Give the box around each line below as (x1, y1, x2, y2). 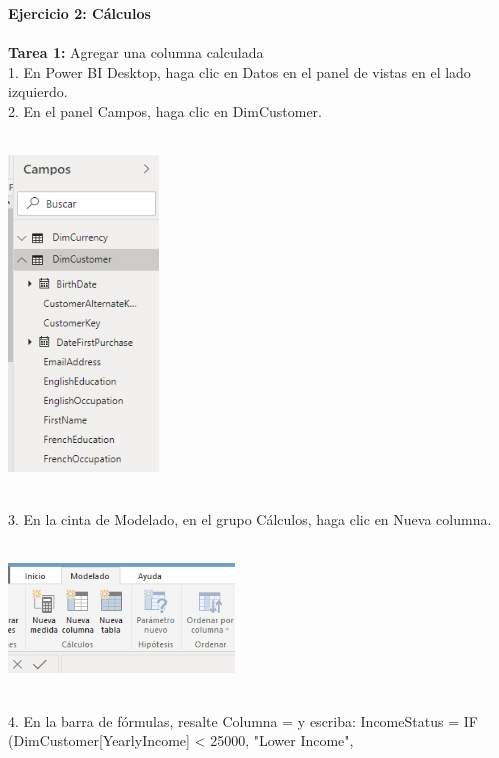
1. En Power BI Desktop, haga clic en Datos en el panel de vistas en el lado (8, 61, 471, 82)
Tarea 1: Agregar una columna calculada (8, 42, 264, 63)
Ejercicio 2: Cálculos (8, 2, 151, 23)
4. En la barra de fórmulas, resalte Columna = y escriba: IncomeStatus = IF (8, 710, 478, 731)
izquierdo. (8, 81, 68, 102)
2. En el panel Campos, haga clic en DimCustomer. (8, 100, 323, 121)
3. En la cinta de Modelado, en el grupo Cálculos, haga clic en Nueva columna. (8, 509, 492, 530)
